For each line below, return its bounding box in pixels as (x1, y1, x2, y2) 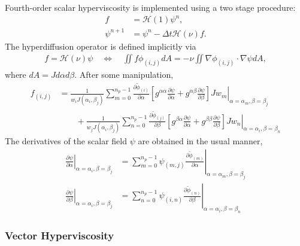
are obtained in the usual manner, (138, 135, 263, 147)
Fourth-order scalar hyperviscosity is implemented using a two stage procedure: (5, 1, 296, 13)
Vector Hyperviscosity (5, 228, 114, 243)
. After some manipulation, (74, 68, 174, 81)
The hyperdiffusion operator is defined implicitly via (5, 40, 196, 52)
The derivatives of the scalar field (5, 135, 127, 147)
